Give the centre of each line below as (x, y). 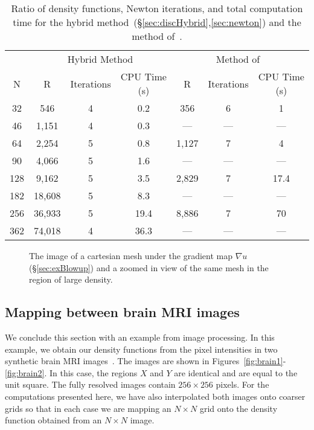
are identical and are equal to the (236, 372)
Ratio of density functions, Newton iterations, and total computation (157, 8)
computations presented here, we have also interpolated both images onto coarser (155, 396)
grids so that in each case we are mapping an (88, 408)
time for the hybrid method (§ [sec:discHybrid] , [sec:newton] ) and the (157, 22)
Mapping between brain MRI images (122, 312)
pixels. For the (242, 384)
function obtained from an (53, 420)
